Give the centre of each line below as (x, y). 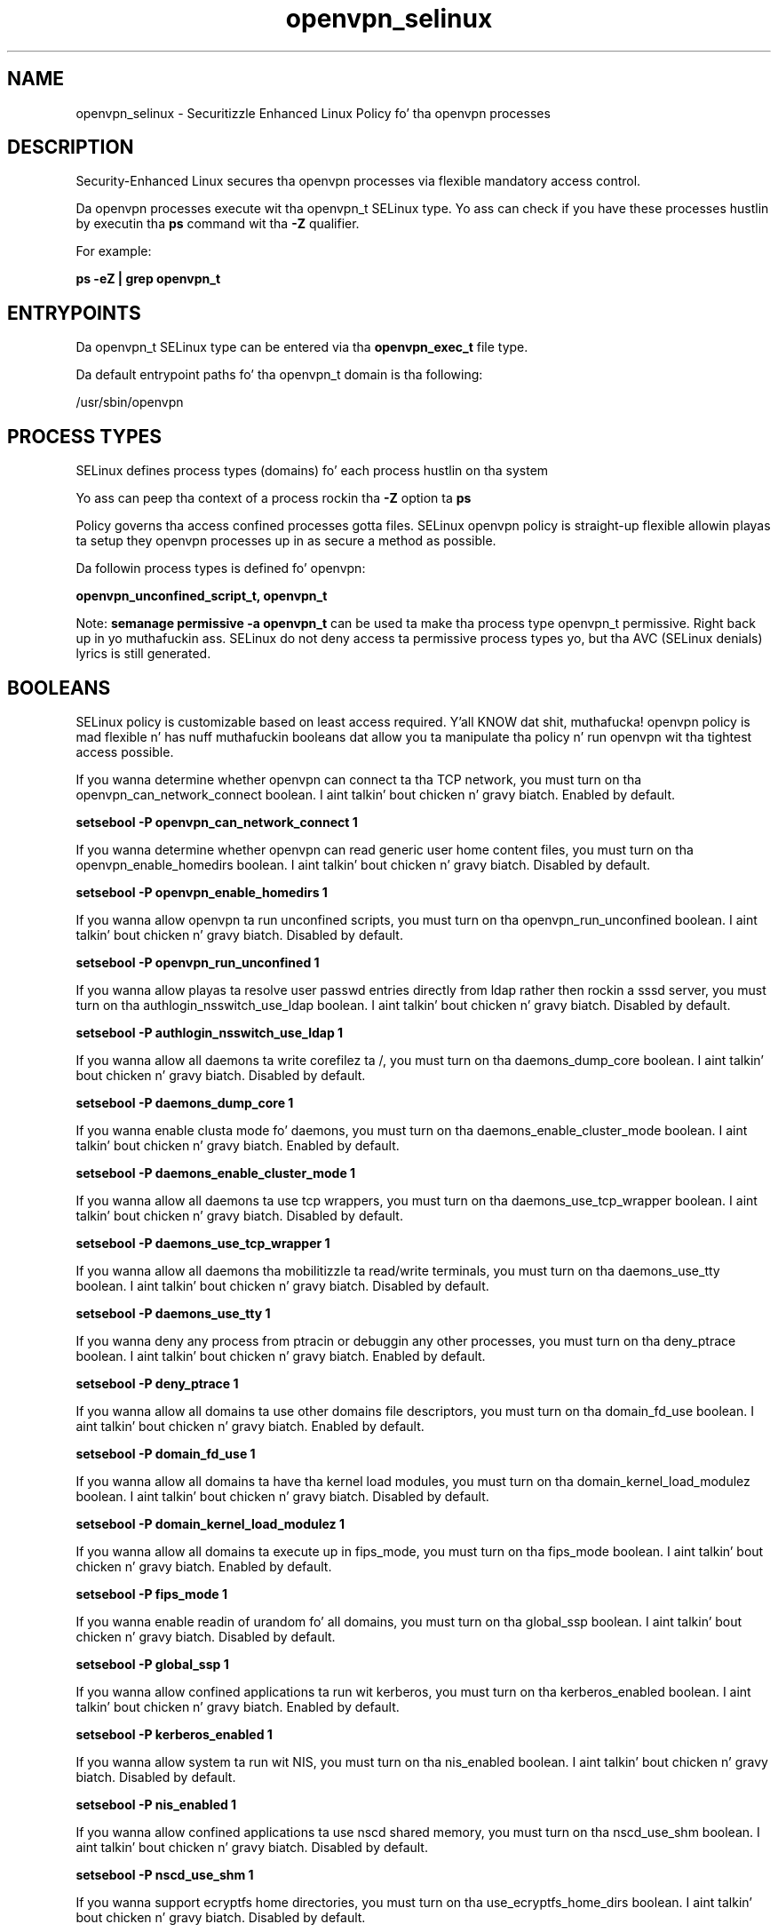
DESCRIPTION (71, 147)
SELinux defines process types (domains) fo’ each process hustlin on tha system (312, 471)
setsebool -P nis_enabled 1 (156, 1804)
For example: (114, 251)
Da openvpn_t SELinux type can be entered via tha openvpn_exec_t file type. (302, 347)
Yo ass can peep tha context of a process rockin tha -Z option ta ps (274, 498)
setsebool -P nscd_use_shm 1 (165, 1874)
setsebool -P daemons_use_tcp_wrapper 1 (203, 1243)
